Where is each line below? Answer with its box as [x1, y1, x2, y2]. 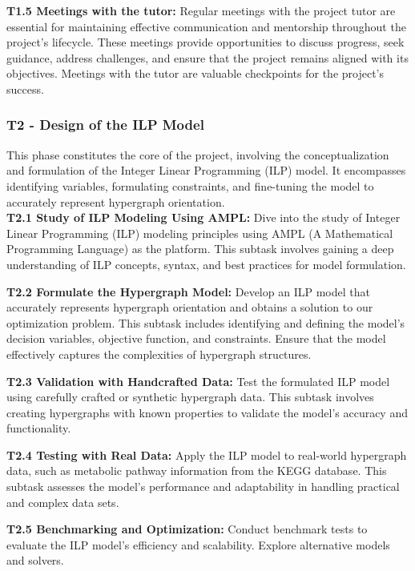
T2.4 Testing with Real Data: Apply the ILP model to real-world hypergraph [6, 446, 407, 463]
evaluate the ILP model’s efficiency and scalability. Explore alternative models [6, 536, 390, 553]
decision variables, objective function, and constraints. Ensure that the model [6, 330, 386, 347]
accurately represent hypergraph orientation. [6, 193, 225, 210]
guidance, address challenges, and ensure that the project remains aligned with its [6, 49, 409, 66]
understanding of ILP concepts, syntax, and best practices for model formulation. [6, 255, 406, 272]
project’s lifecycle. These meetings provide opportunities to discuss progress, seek [6, 34, 405, 50]
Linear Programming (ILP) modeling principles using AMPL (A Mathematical [6, 224, 393, 241]
